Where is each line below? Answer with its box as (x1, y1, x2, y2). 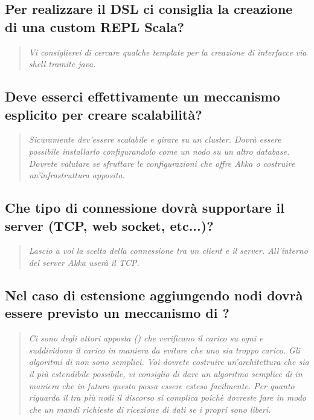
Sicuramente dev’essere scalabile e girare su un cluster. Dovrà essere (28, 133, 281, 146)
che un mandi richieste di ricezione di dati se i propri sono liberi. (28, 402, 271, 415)
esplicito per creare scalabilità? (5, 105, 202, 123)
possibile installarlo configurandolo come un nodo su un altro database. (28, 144, 290, 157)
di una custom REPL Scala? (5, 17, 184, 36)
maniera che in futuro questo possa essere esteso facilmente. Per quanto (28, 379, 295, 392)
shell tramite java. (28, 57, 96, 70)
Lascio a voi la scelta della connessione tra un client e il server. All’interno (28, 244, 308, 257)
